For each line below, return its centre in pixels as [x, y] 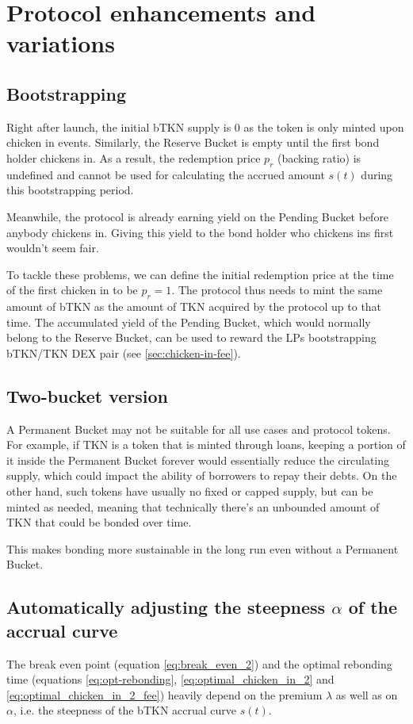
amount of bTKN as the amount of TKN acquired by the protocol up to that [194, 306]
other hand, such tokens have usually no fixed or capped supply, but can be [190, 491]
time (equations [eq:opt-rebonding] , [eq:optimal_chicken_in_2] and [170, 679]
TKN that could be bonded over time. [99, 522]
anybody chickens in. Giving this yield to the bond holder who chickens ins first [200, 232]
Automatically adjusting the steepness [166, 607]
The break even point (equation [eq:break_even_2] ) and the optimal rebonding [199, 663]
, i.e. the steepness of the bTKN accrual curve [125, 710]
